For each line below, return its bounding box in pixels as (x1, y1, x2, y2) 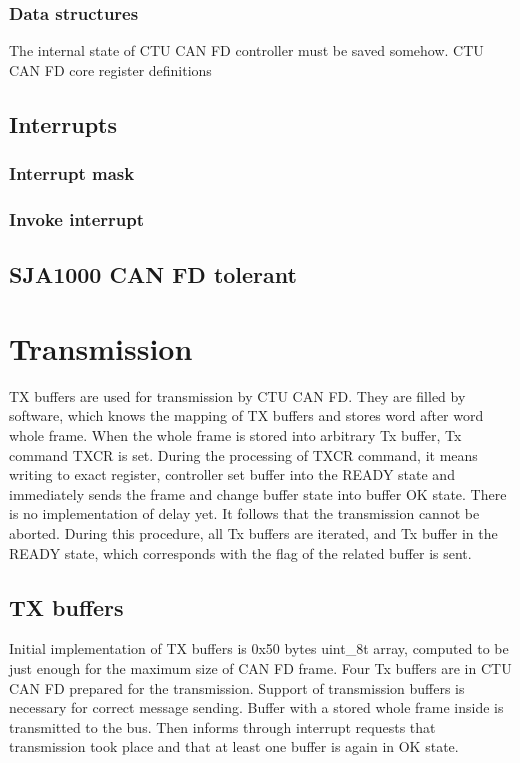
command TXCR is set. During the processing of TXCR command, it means (9, 444, 478, 465)
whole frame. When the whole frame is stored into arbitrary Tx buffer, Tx (9, 424, 462, 445)
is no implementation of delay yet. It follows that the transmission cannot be (9, 503, 480, 524)
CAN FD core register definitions (9, 59, 212, 80)
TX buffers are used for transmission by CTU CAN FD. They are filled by (9, 385, 466, 406)
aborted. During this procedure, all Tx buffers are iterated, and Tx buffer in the (9, 522, 498, 543)
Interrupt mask (9, 161, 135, 186)
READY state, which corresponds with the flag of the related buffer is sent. (9, 542, 472, 563)
